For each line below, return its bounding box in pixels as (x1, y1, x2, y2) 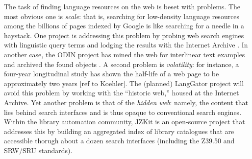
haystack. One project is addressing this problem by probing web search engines (4, 30, 244, 40)
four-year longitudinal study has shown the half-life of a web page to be (4, 68, 219, 79)
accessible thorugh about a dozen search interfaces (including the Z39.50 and (4, 136, 235, 146)
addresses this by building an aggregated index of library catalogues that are (4, 126, 234, 136)
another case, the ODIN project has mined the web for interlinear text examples (4, 49, 245, 59)
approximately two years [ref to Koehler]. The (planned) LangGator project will (4, 78, 244, 88)
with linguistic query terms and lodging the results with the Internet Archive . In (4, 40, 248, 50)
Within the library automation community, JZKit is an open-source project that (4, 116, 245, 127)
